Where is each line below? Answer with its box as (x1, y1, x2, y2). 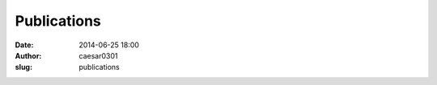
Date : (15, 40, 34, 50)
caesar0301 (78, 51, 118, 60)
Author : (15, 51, 42, 60)
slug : (15, 63, 32, 72)
